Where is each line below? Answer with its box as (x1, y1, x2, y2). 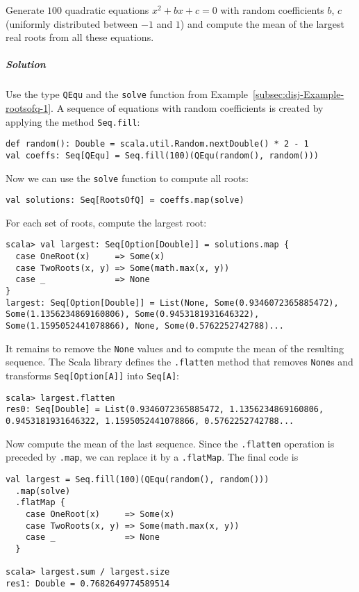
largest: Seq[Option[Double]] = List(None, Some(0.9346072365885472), (6, 297, 339, 308)
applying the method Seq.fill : (6, 114, 140, 129)
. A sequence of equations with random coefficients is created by (51, 101, 324, 115)
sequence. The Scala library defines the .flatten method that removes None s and (6, 354, 353, 369)
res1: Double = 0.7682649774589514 (6, 578, 170, 589)
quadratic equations (65, 3, 149, 17)
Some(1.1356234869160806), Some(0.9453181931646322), (6, 309, 260, 320)
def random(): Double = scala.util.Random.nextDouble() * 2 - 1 (6, 139, 309, 149)
